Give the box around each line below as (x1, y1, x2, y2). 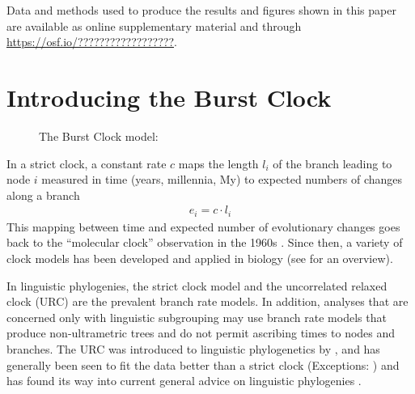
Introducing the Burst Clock (6, 80, 332, 113)
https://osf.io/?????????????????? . (6, 33, 177, 50)
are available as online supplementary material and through (6, 17, 302, 34)
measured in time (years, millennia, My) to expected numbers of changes (41, 171, 403, 188)
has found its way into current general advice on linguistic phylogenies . (6, 372, 362, 389)
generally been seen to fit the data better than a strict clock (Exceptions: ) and (6, 356, 400, 373)
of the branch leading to (273, 155, 392, 172)
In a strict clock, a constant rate (6, 155, 167, 172)
